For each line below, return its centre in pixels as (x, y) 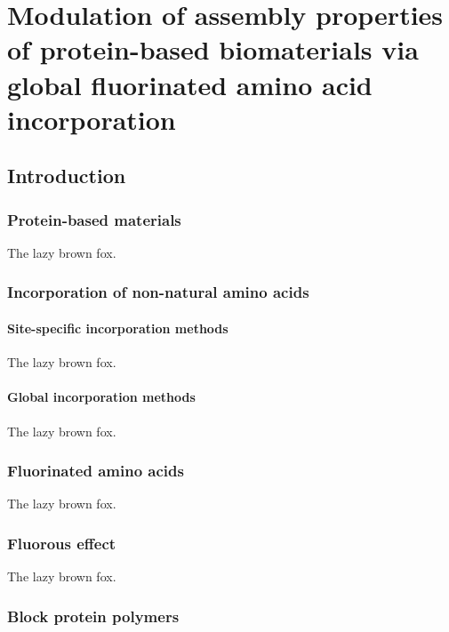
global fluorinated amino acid (190, 84)
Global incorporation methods (101, 397)
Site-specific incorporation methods (118, 328)
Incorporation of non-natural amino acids (158, 292)
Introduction (67, 176)
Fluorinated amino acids (96, 471)
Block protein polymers (93, 616)
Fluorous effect (62, 543)
